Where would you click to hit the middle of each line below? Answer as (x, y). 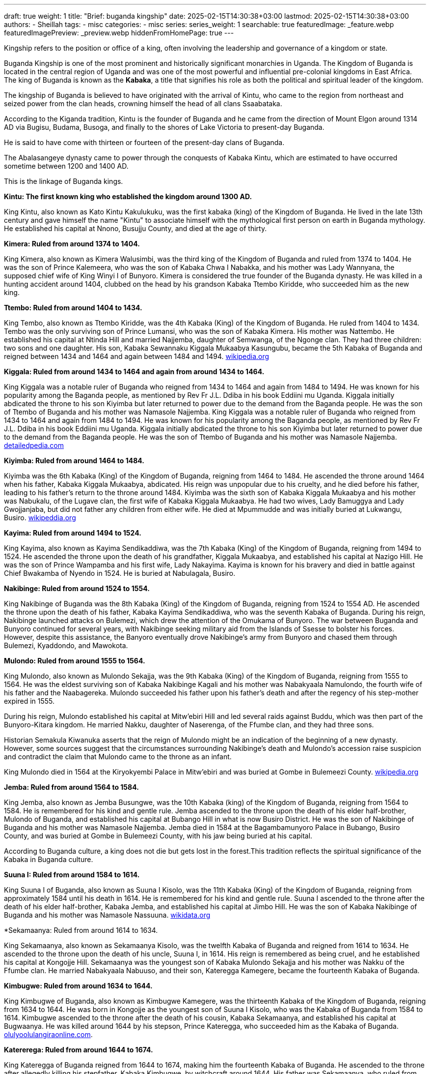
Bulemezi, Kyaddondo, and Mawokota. (66, 645)
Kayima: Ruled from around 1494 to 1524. (73, 533)
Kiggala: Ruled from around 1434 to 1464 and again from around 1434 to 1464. (134, 372)
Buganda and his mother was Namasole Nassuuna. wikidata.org (107, 915)
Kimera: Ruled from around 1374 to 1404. (72, 244)
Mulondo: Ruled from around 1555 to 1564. (75, 661)
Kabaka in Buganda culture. (49, 859)
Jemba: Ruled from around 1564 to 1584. (71, 787)
